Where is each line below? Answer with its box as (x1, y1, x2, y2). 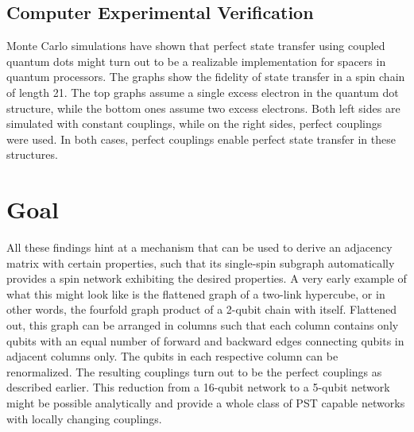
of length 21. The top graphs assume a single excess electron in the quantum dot (6, 83, 399, 100)
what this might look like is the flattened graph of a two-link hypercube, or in (6, 285, 385, 302)
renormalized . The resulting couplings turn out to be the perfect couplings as (6, 363, 382, 380)
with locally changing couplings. (6, 410, 162, 426)
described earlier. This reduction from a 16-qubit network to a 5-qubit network (6, 379, 390, 395)
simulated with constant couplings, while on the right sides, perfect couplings (6, 115, 382, 132)
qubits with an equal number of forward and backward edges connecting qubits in (6, 332, 404, 349)
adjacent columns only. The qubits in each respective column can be (6, 348, 339, 364)
